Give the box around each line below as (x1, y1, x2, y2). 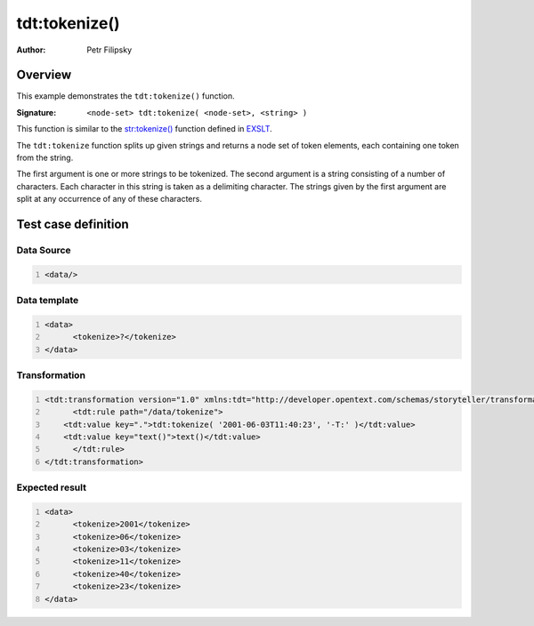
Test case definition (16, 217, 129, 231)
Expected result (16, 481, 86, 494)
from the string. (16, 152, 74, 164)
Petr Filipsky (86, 44, 133, 55)
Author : (16, 44, 46, 55)
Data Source (16, 244, 71, 256)
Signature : (16, 107, 57, 117)
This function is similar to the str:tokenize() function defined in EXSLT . (16, 124, 272, 134)
